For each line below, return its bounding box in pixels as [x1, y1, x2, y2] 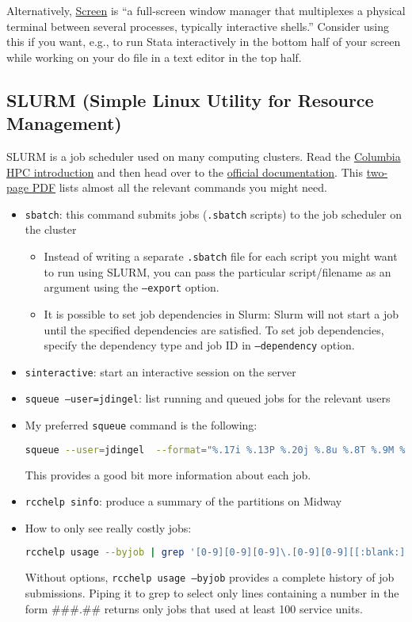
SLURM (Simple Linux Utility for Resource [6, 87, 374, 112]
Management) [6, 111, 122, 135]
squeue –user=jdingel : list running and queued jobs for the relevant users [25, 390, 391, 406]
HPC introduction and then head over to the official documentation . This [6, 163, 363, 180]
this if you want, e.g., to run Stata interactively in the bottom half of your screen [6, 33, 401, 50]
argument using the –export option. [44, 279, 219, 296]
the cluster [25, 221, 77, 238]
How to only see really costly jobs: [25, 519, 192, 536]
